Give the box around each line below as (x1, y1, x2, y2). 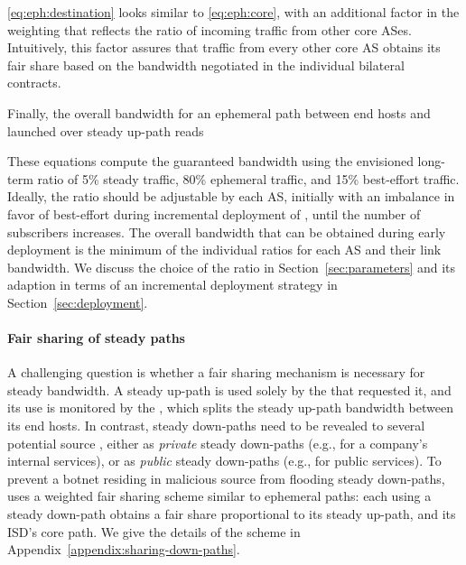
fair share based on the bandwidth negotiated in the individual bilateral (7, 55, 405, 74)
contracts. (7, 73, 61, 92)
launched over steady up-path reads (7, 121, 204, 140)
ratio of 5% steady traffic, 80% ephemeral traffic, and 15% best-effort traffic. (37, 169, 460, 188)
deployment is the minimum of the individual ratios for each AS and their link (7, 240, 442, 259)
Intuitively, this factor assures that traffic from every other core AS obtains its (7, 38, 441, 57)
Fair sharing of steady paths (7, 329, 185, 347)
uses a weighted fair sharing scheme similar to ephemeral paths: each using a (7, 486, 432, 505)
